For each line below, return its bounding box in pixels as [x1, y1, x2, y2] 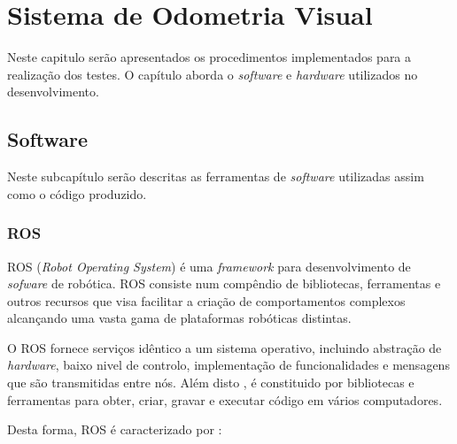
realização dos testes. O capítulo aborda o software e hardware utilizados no [7, 65, 418, 83]
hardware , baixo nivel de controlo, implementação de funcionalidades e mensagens [7, 356, 450, 374]
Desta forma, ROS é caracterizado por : [7, 420, 222, 439]
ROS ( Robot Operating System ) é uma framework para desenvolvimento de [7, 256, 411, 275]
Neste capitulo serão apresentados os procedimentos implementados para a [7, 48, 412, 66]
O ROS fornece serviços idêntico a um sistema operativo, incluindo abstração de [7, 338, 442, 356]
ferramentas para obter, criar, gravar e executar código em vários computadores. [7, 390, 443, 409]
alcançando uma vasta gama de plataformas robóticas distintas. [7, 309, 352, 327]
